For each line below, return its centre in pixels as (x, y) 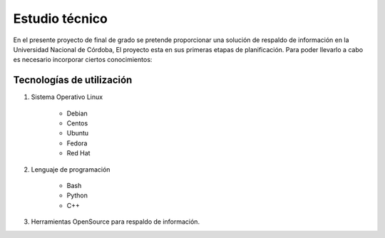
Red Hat (78, 153)
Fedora (77, 143)
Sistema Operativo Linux (67, 97)
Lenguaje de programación (71, 169)
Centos (77, 123)
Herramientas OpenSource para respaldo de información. (115, 222)
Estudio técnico (61, 19)
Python (77, 195)
